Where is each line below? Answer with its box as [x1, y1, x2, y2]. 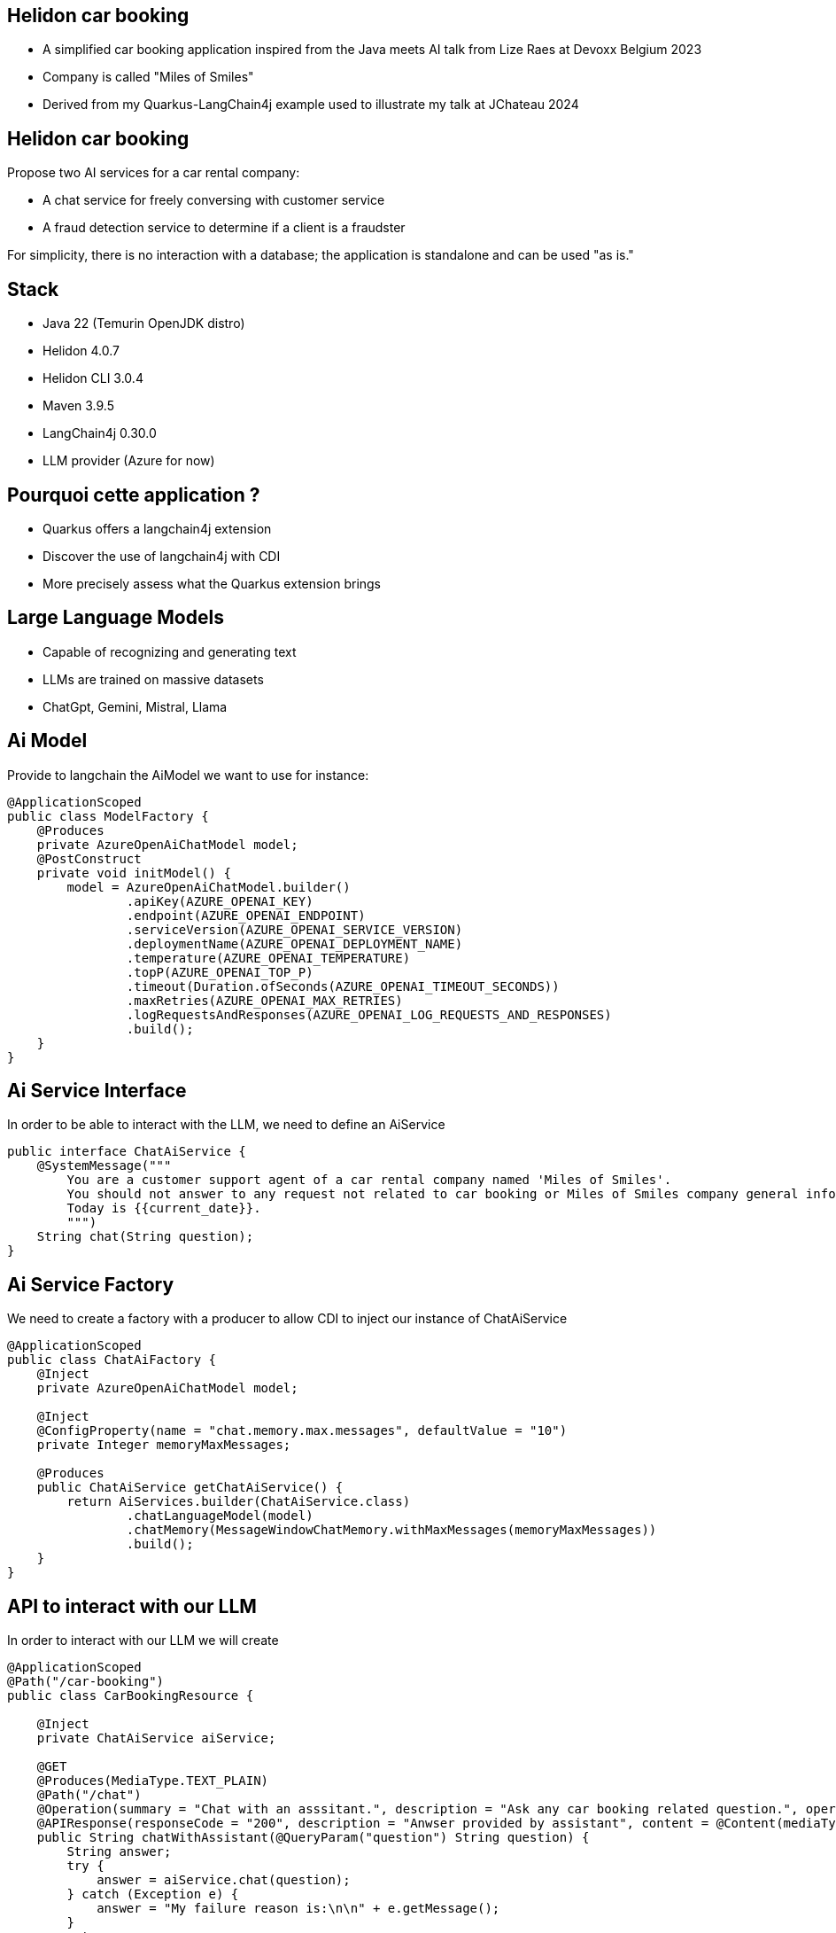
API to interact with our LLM [7, 1594, 257, 1617]
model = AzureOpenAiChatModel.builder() [66, 879, 351, 894]
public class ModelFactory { [7, 808, 209, 823]
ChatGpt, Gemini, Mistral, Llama [43, 698, 228, 714]
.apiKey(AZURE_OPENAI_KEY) [126, 893, 313, 908]
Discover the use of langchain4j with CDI [43, 548, 281, 564]
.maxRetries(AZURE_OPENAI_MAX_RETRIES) [126, 993, 403, 1008]
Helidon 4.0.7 [43, 343, 120, 359]
